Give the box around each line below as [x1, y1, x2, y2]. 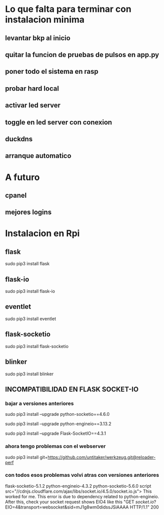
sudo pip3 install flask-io [5, 288, 55, 294]
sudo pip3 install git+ [5, 454, 48, 460]
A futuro [5, 172, 40, 183]
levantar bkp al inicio [5, 34, 71, 42]
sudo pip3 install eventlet [5, 316, 56, 322]
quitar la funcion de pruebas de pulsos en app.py [5, 51, 160, 59]
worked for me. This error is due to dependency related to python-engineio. [5, 493, 160, 499]
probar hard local [5, 84, 59, 93]
